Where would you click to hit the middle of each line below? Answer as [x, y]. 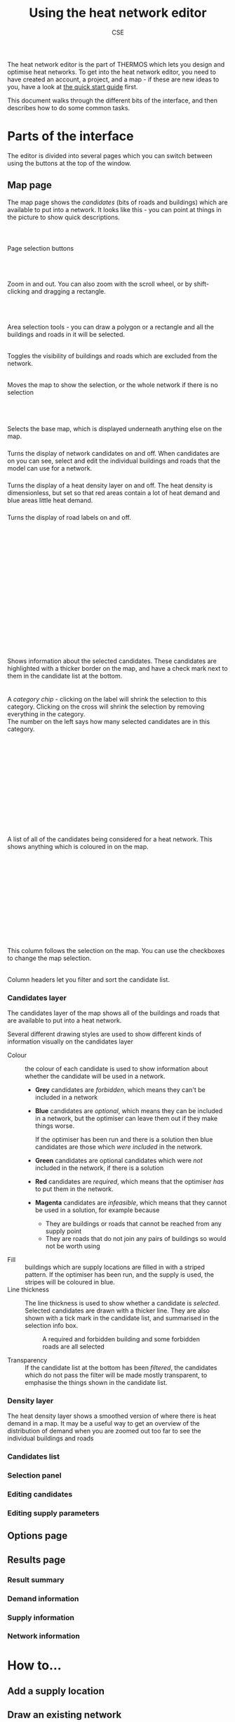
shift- [201, 284]
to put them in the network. [74, 1189]
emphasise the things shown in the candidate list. [96, 1382]
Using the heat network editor [118, 13]
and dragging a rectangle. [69, 291]
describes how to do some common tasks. [69, 107]
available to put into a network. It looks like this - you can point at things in [115, 209]
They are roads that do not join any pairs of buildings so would [136, 1238]
